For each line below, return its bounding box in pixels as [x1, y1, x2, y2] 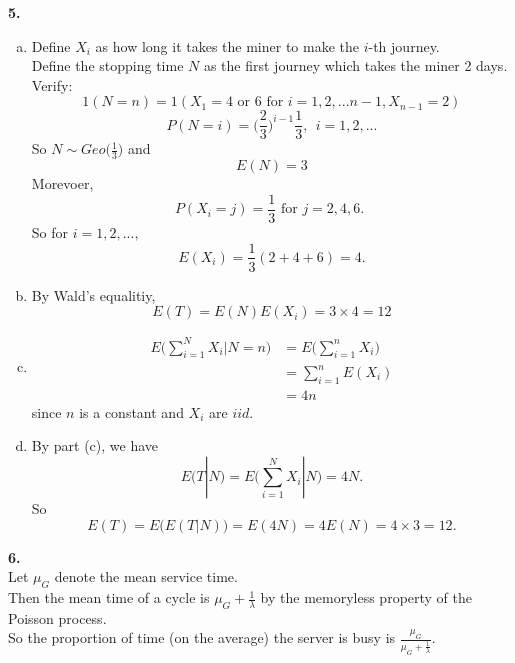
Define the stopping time [31, 55, 184, 76]
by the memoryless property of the [260, 587, 473, 608]
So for [31, 221, 69, 242]
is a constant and [79, 401, 184, 422]
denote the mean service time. [54, 566, 238, 587]
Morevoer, [31, 173, 94, 194]
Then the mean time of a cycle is [8, 587, 210, 608]
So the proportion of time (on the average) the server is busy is [8, 627, 396, 648]
